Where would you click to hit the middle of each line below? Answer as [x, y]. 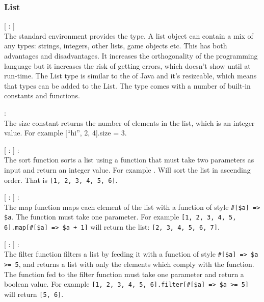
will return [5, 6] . [34, 294]
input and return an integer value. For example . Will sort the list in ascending [127, 169]
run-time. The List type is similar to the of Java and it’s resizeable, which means [130, 76]
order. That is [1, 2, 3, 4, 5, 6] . [61, 180]
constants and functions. [42, 95]
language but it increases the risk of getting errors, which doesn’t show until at [127, 65]
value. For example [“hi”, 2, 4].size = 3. [65, 133]
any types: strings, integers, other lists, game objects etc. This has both [116, 46]
